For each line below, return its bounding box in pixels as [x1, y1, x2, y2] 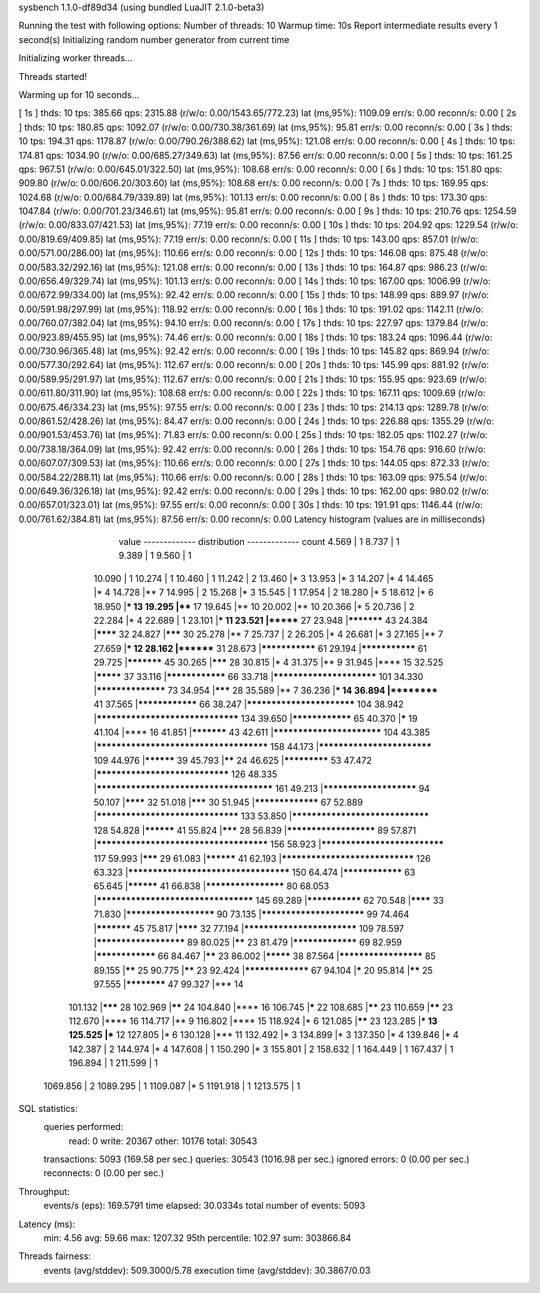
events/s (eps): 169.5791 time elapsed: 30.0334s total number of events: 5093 [43, 1200, 366, 1212]
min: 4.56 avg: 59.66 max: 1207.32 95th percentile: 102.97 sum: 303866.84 [43, 1232, 352, 1244]
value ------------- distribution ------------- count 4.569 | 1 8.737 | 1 [118, 536, 400, 548]
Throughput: [18, 1185, 70, 1197]
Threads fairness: [18, 1250, 92, 1262]
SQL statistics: [18, 1102, 79, 1114]
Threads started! [18, 70, 88, 82]
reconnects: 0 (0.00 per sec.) [43, 1167, 165, 1179]
